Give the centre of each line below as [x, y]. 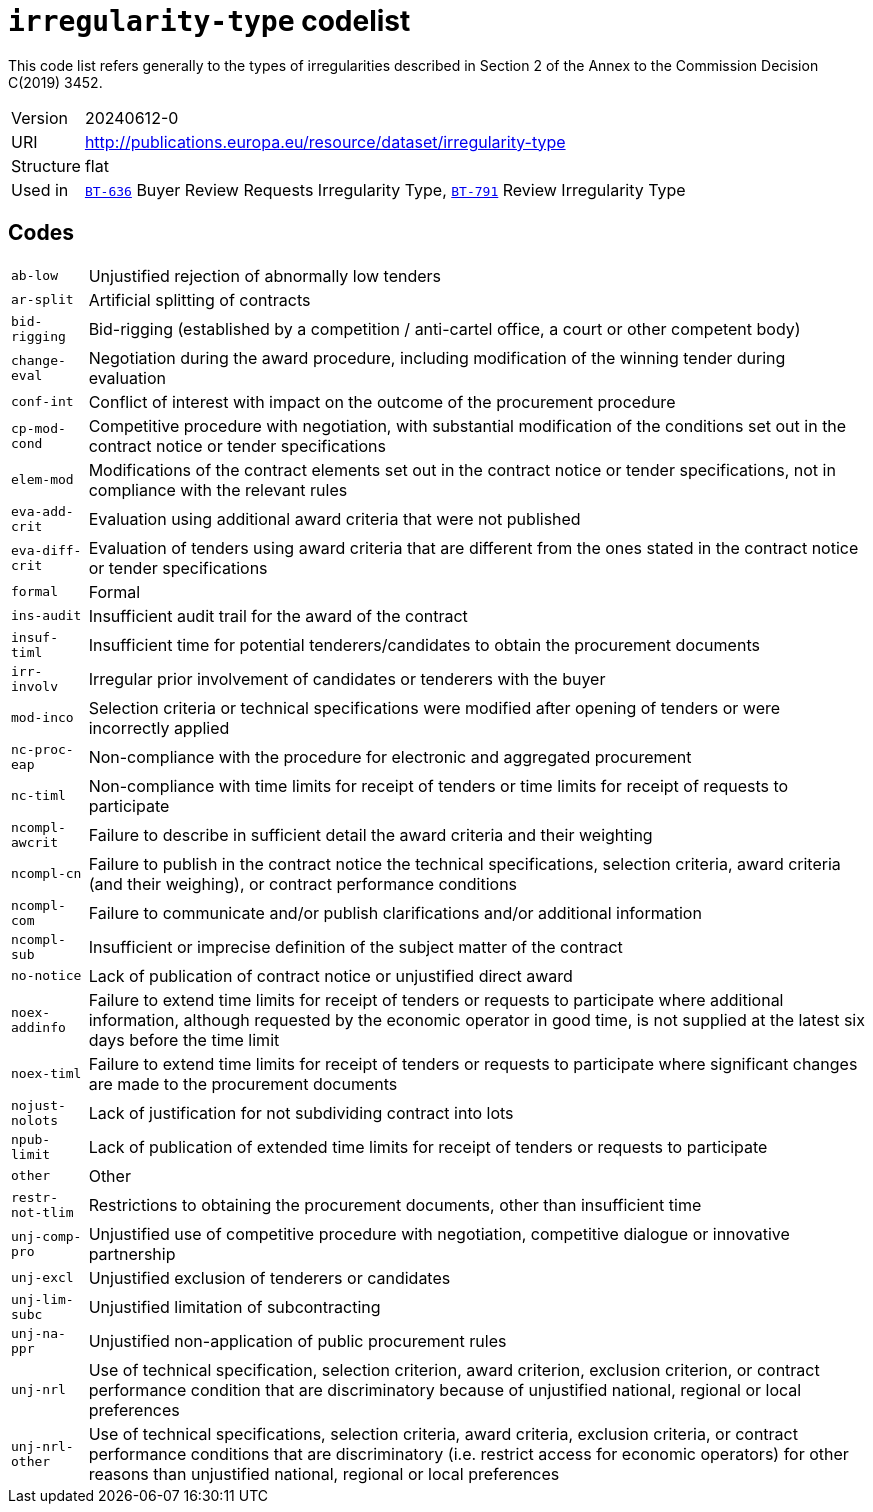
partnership [132, 1253]
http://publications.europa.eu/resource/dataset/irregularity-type [325, 141]
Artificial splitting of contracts [199, 299]
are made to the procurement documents [243, 1083]
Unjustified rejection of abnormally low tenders [265, 275]
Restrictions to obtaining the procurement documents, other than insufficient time [395, 1204]
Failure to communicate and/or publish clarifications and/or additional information [395, 912]
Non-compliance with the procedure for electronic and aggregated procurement [390, 756]
